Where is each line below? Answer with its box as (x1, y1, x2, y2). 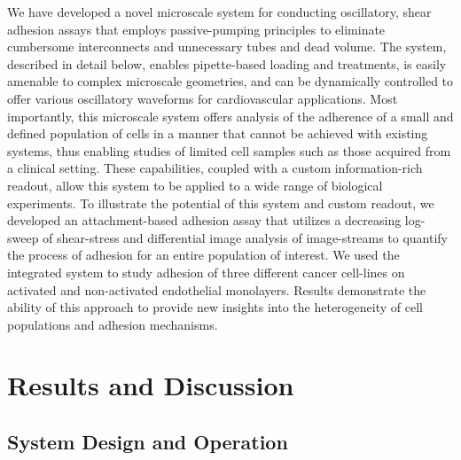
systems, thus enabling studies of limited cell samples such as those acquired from (7, 141, 451, 160)
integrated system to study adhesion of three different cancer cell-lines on (7, 262, 405, 281)
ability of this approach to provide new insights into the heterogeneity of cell (7, 298, 423, 316)
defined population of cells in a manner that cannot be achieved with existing (7, 124, 428, 143)
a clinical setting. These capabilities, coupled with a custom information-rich (7, 159, 423, 177)
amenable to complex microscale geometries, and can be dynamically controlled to (7, 72, 454, 90)
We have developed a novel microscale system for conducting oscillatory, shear (7, 3, 432, 20)
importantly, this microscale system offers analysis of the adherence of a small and (7, 106, 454, 125)
